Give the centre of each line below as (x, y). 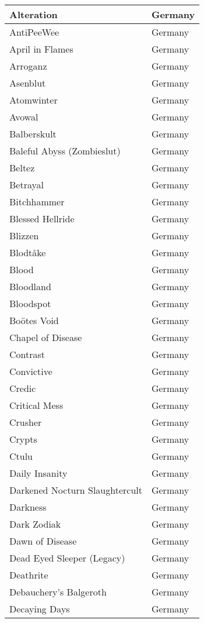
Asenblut (28, 83)
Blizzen (24, 235)
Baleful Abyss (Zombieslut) (65, 151)
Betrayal (27, 185)
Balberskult (33, 134)
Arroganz (28, 66)
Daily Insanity (38, 473)
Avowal (24, 117)
